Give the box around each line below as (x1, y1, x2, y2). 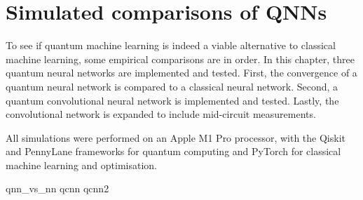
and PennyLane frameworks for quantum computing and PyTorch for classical (6, 144, 341, 159)
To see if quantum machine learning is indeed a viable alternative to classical (6, 38, 336, 53)
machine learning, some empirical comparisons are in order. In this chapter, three (6, 51, 355, 66)
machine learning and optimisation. (6, 157, 157, 172)
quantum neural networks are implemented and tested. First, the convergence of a (6, 65, 357, 80)
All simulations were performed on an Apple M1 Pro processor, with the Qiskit (6, 130, 345, 145)
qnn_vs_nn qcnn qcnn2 (6, 181, 109, 196)
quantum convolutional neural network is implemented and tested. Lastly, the (6, 93, 339, 107)
